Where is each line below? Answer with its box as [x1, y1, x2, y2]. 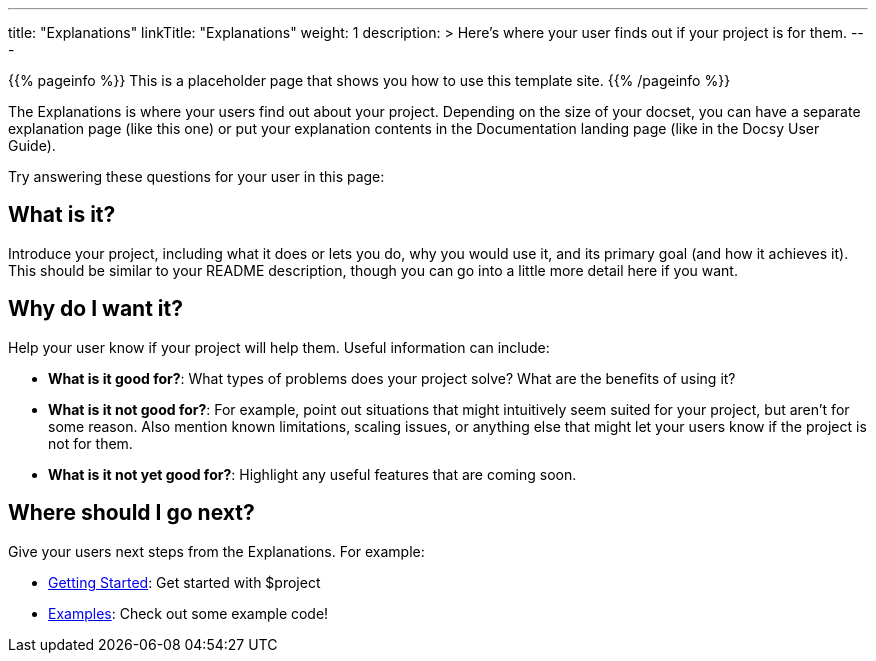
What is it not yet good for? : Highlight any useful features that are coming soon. [48, 465, 577, 483]
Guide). [8, 137, 56, 154]
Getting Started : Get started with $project [48, 573, 321, 591]
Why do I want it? [8, 296, 183, 322]
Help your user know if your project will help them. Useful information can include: [8, 338, 550, 356]
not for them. [48, 434, 133, 452]
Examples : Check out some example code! [48, 604, 329, 622]
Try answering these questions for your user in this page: [8, 168, 385, 185]
